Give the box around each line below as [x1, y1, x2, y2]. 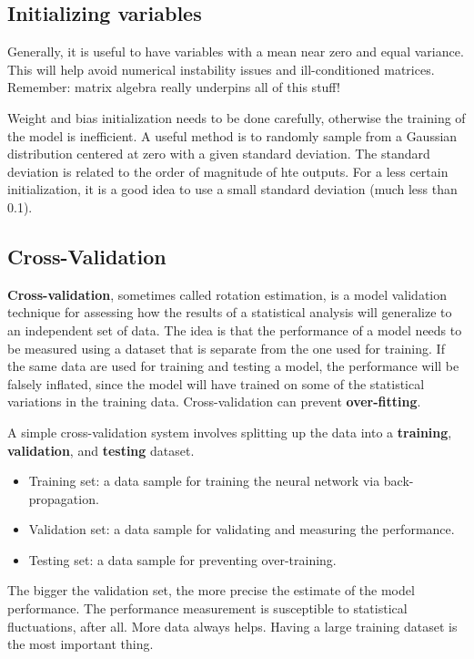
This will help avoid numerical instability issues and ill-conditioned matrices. [7, 59, 435, 78]
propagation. [28, 489, 99, 508]
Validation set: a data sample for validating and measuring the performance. [28, 520, 455, 539]
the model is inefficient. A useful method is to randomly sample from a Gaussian [7, 126, 458, 145]
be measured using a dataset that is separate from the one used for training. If [7, 338, 445, 357]
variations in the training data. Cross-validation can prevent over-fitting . [7, 392, 421, 411]
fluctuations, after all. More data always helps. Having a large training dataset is [7, 616, 458, 635]
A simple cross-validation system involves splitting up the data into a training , [7, 422, 452, 441]
